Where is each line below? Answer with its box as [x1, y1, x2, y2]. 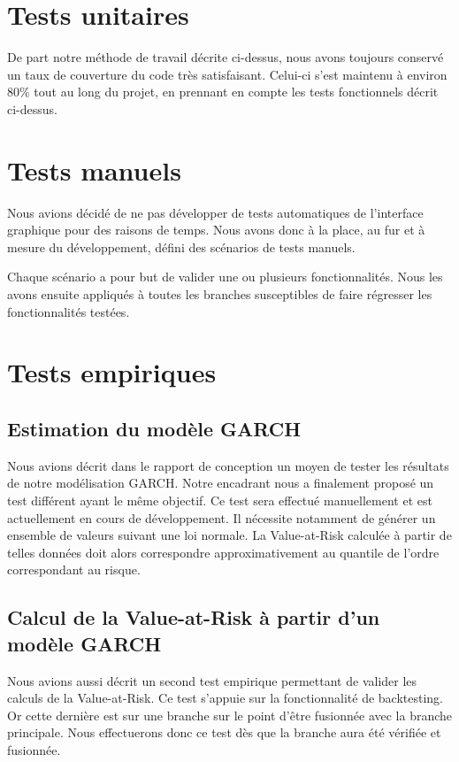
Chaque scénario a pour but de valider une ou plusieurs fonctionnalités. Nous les [7, 267, 443, 286]
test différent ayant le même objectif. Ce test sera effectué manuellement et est [7, 490, 432, 509]
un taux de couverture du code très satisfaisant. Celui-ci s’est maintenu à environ [7, 65, 448, 83]
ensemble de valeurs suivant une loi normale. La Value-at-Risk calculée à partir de [7, 526, 452, 544]
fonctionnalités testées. [7, 302, 130, 320]
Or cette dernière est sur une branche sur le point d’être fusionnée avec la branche [7, 705, 453, 724]
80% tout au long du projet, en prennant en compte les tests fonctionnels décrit [7, 82, 439, 101]
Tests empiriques [7, 354, 217, 390]
